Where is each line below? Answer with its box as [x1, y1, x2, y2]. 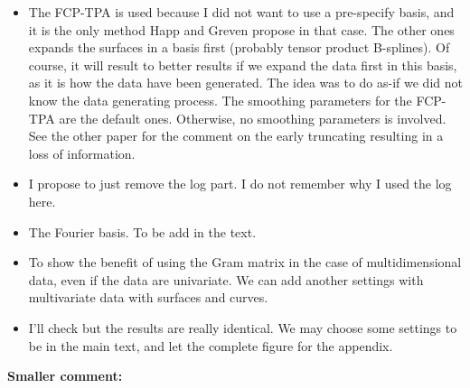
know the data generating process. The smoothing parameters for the [28, 90, 412, 109]
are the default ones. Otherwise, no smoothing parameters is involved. [59, 108, 446, 127]
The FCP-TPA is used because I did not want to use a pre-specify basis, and [28, 3, 455, 21]
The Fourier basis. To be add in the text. [28, 222, 257, 241]
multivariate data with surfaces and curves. [28, 288, 268, 307]
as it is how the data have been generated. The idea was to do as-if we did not [28, 73, 463, 92]
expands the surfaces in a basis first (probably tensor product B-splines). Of [28, 38, 450, 57]
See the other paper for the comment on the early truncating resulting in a [28, 126, 444, 145]
